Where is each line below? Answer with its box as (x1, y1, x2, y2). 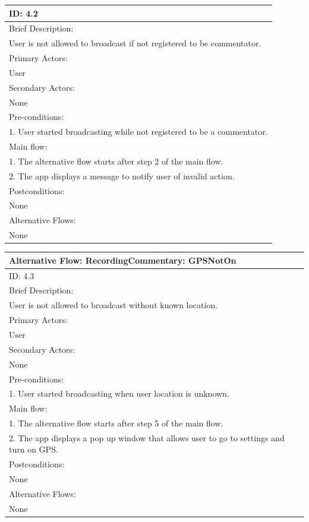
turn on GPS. (9, 443, 58, 455)
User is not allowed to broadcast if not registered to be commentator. (9, 37, 261, 49)
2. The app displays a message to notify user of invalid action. (9, 169, 235, 182)
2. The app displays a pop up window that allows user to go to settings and (9, 431, 285, 444)
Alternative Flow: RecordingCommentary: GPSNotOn (9, 254, 237, 266)
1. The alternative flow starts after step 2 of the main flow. (9, 154, 223, 167)
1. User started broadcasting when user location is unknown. (9, 387, 229, 400)
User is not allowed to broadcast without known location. (9, 299, 218, 311)
